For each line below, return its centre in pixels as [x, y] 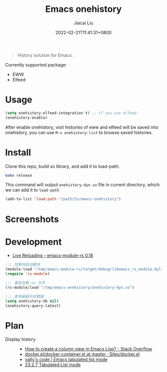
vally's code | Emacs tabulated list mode [66, 360]
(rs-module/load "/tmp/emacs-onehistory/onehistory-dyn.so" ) [70, 287]
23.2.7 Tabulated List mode [53, 365]
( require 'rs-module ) [28, 274]
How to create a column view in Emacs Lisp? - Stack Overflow [88, 349]
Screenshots [32, 219]
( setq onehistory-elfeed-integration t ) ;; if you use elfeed [71, 113]
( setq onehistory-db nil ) [32, 301]
